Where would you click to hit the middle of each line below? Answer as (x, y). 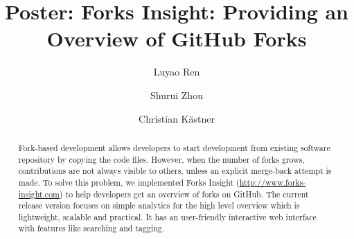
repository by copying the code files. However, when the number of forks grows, (161, 159)
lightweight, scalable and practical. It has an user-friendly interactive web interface (167, 216)
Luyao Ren (177, 72)
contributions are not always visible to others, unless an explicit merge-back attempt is (175, 171)
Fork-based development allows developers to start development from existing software (174, 147)
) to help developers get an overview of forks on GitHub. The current (184, 194)
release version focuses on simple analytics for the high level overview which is (159, 205)
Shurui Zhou (177, 95)
